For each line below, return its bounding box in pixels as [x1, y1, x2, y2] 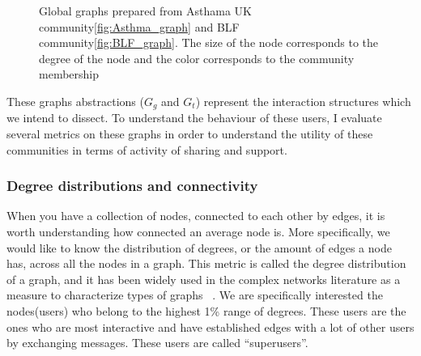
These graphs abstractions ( [6, 92, 144, 109]
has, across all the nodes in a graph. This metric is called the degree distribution [6, 255, 406, 272]
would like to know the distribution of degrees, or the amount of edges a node [6, 239, 392, 256]
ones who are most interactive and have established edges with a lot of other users [6, 318, 415, 335]
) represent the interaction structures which [195, 92, 411, 109]
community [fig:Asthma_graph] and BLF [39, 18, 240, 35]
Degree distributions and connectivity [6, 176, 258, 196]
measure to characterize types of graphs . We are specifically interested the [6, 286, 383, 303]
